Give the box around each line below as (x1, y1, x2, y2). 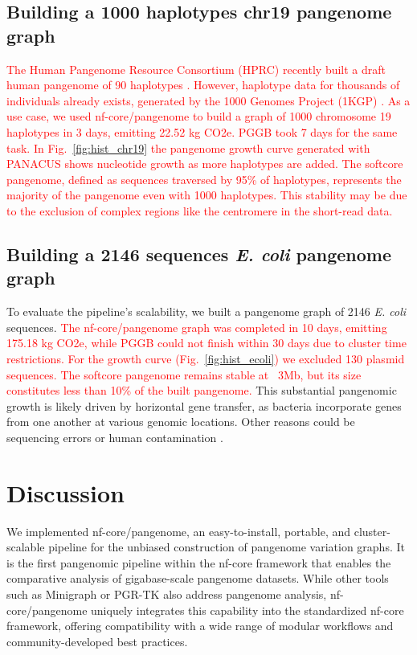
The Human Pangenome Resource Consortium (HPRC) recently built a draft (6, 60, 386, 77)
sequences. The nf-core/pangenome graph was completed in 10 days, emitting (6, 318, 387, 335)
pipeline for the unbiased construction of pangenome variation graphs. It (48, 538, 405, 555)
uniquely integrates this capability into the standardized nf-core (91, 601, 404, 618)
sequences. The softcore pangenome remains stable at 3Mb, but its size (6, 366, 362, 383)
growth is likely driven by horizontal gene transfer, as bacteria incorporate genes (6, 397, 402, 414)
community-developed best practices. (6, 632, 188, 649)
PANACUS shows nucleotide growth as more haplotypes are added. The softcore (6, 155, 403, 172)
